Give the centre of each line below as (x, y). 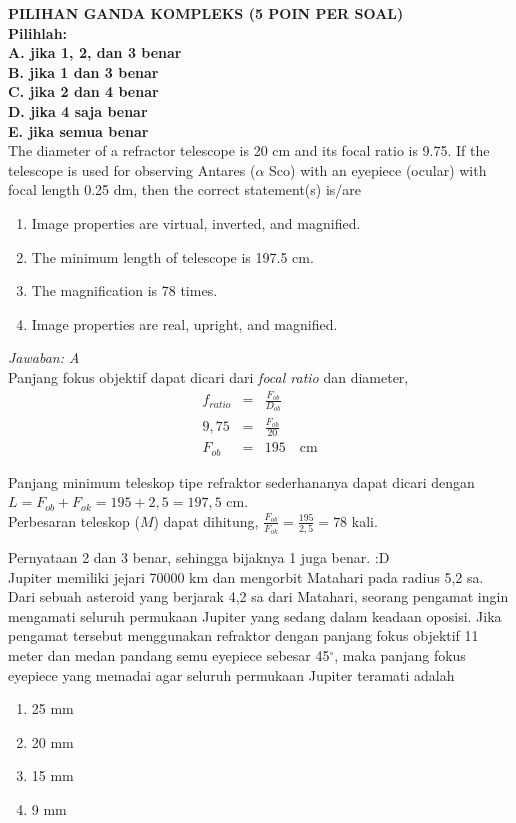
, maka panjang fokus (400, 655)
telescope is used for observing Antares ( (132, 169)
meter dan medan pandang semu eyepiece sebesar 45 (169, 655)
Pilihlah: (38, 32)
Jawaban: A (44, 357)
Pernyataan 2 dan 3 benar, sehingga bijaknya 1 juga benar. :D (199, 557)
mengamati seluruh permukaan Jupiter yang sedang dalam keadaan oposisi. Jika (255, 615)
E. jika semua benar (78, 130)
